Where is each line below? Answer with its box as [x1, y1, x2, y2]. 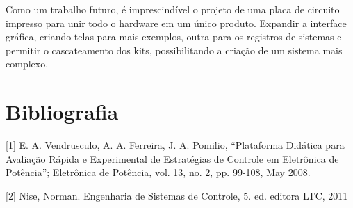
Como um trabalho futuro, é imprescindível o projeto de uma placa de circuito [6, 2, 340, 16]
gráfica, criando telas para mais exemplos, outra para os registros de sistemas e [6, 29, 342, 44]
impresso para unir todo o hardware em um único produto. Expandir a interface [6, 15, 347, 30]
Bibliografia [6, 97, 119, 126]
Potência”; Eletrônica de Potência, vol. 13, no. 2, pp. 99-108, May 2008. [6, 165, 311, 179]
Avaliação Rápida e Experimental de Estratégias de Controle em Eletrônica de [6, 151, 339, 166]
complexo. [6, 56, 49, 71]
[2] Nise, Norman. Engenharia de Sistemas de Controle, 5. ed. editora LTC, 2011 [6, 188, 348, 202]
